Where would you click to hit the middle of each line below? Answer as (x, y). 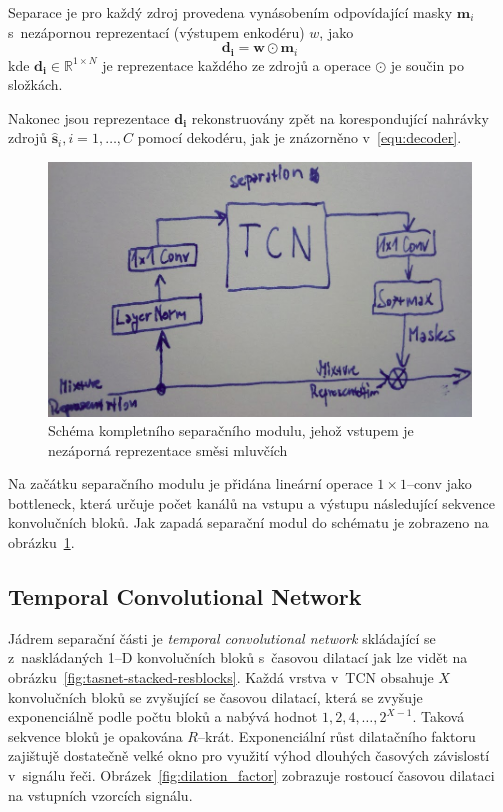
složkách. (35, 84)
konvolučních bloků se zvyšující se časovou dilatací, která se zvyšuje (215, 696)
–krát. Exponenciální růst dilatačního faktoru (336, 735)
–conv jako (439, 483)
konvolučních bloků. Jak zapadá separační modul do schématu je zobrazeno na (248, 522)
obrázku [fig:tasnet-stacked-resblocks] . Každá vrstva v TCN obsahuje (221, 677)
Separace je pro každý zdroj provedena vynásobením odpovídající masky (230, 12)
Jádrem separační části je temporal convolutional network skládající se (222, 637)
